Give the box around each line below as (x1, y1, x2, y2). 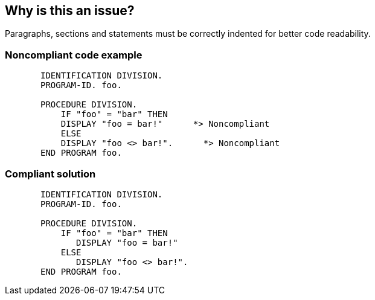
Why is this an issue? (5, 3, 135, 18)
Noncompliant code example (5, 48, 143, 61)
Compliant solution (5, 167, 96, 180)
